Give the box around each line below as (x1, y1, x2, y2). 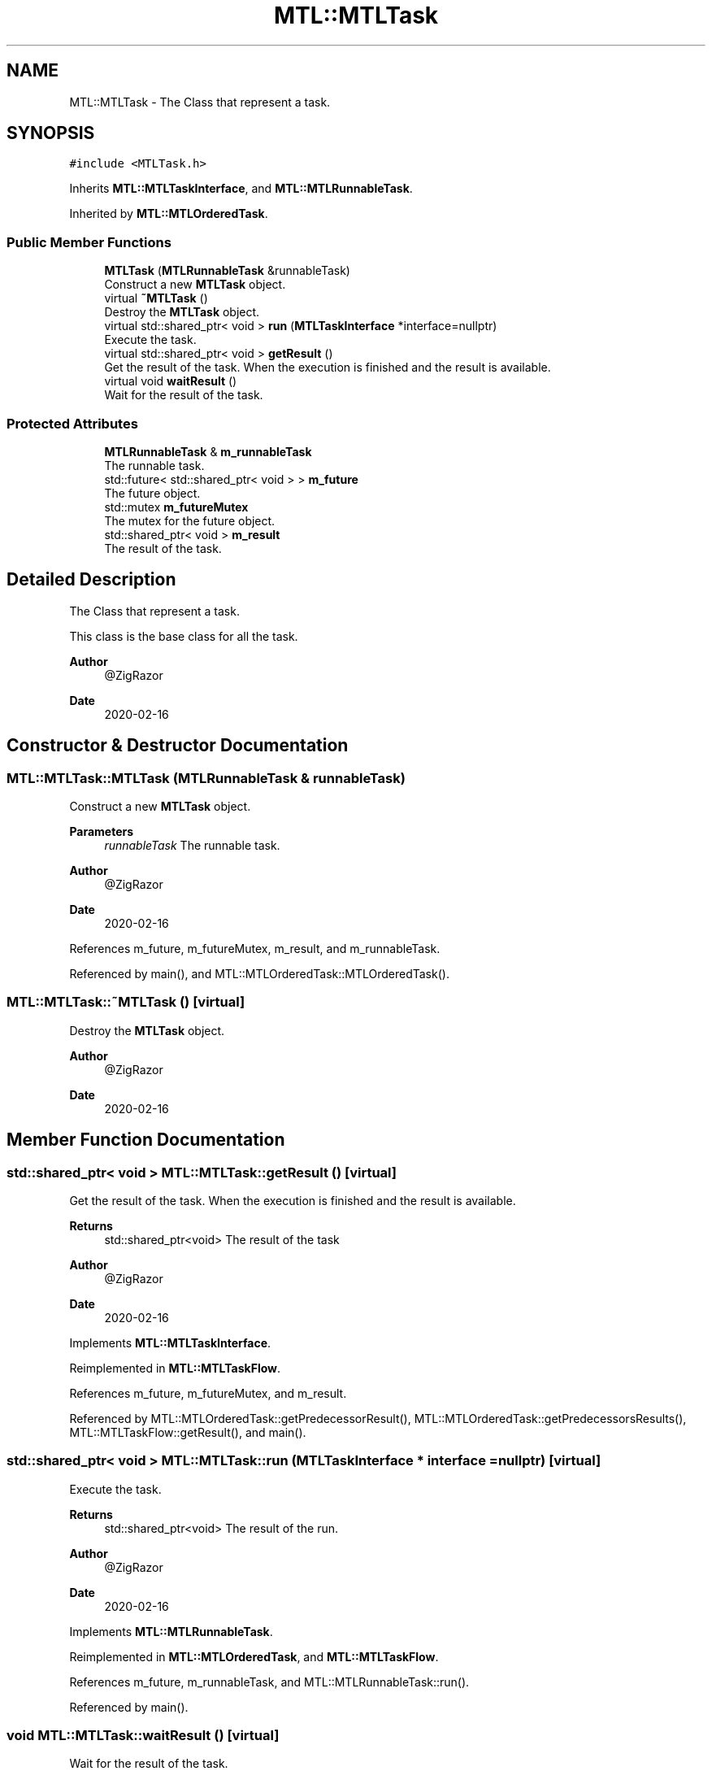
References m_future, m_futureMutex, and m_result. (69, 1386, 347, 1400)
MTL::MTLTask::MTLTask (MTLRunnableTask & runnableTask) (7, 769, 406, 786)
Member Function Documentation (7, 1129, 285, 1151)
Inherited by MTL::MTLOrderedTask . (69, 207, 268, 221)
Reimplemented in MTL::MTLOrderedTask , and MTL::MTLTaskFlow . (69, 1649, 439, 1664)
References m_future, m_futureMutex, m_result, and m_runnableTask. (69, 942, 441, 955)
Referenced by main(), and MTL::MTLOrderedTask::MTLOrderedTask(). (69, 967, 449, 981)
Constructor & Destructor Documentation (7, 735, 349, 756)
